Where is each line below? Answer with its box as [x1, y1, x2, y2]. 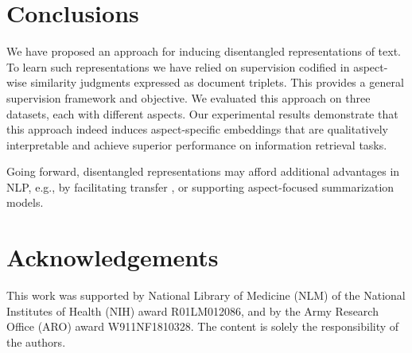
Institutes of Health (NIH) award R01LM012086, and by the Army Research [6, 302, 379, 319]
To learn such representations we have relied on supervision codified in [6, 58, 350, 75]
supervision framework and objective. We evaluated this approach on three [6, 89, 371, 106]
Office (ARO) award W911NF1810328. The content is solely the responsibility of [6, 318, 399, 335]
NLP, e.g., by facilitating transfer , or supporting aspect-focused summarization [6, 178, 395, 195]
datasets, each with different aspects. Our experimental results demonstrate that [6, 105, 398, 122]
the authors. [6, 333, 66, 350]
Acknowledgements [6, 241, 219, 273]
